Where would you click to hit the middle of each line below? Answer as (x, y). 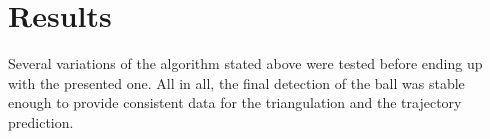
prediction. (41, 121)
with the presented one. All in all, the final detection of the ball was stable (236, 82)
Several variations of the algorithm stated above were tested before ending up (245, 63)
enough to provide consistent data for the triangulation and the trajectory (235, 102)
